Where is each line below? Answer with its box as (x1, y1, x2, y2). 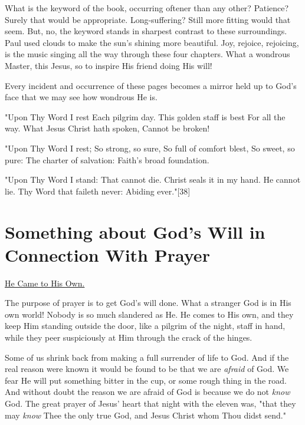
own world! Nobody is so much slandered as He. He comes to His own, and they (5, 308, 294, 320)
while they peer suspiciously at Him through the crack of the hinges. (5, 331, 252, 343)
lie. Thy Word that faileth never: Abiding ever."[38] (5, 185, 191, 197)
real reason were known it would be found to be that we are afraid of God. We (5, 363, 289, 375)
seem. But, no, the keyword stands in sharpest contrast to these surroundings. (5, 25, 287, 37)
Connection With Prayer (5, 242, 210, 266)
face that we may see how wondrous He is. (5, 91, 158, 103)
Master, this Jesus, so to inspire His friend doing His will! (5, 59, 212, 71)
